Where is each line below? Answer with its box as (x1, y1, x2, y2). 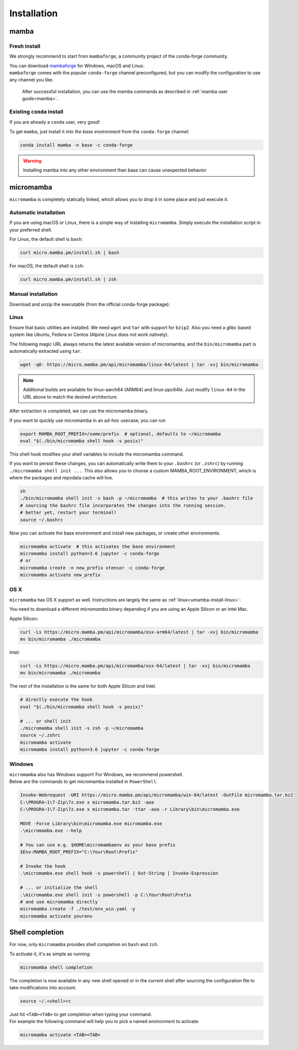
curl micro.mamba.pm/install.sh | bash (20, 249, 119, 256)
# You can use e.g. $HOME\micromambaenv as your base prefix (20, 842, 176, 847)
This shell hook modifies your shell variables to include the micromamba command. (9, 451, 184, 457)
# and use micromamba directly (20, 899, 98, 905)
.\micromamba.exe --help (20, 828, 82, 834)
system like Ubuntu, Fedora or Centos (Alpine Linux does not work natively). (9, 331, 169, 338)
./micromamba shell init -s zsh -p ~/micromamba (20, 725, 144, 731)
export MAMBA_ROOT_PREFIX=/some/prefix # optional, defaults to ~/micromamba (20, 431, 221, 437)
